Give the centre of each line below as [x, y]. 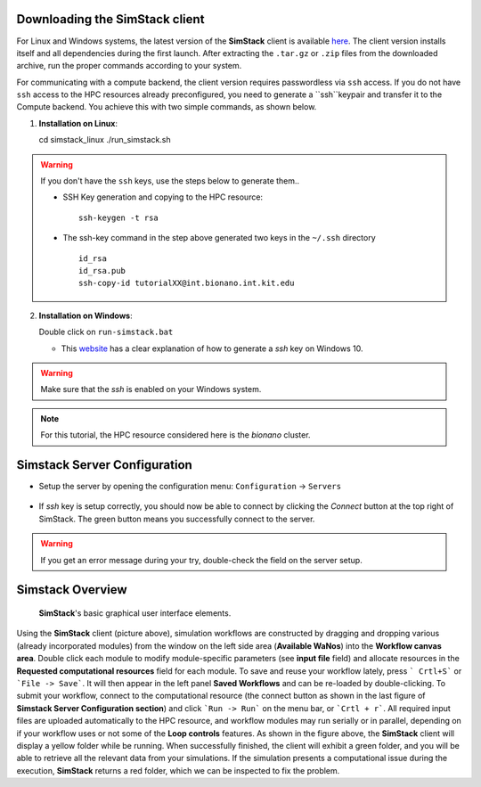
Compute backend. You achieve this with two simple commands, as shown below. [167, 107]
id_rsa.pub [102, 271]
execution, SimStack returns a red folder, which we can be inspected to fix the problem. [178, 770]
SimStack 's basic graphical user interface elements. [135, 613]
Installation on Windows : [86, 316]
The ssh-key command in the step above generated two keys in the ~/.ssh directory [219, 238]
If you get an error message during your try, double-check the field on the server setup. [201, 560]
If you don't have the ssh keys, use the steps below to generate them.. [170, 181]
